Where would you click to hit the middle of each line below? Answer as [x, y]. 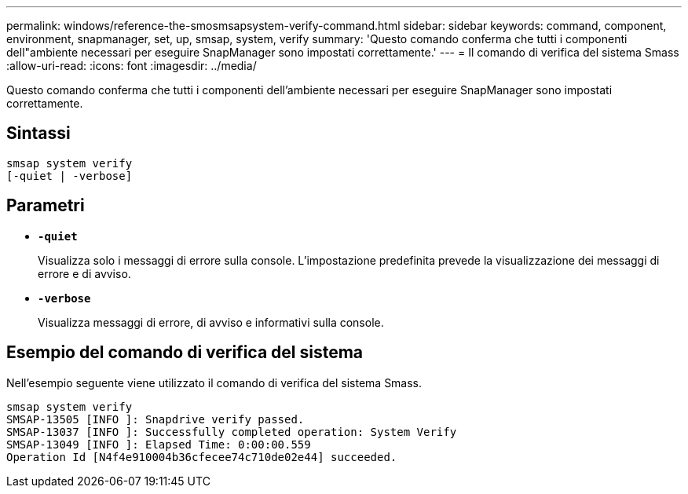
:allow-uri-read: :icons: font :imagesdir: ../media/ [132, 66]
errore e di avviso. [84, 273]
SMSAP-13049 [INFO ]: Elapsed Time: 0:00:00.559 [159, 444]
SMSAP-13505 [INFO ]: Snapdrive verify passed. [156, 419]
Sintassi [38, 134]
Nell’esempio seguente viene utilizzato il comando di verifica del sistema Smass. [214, 382]
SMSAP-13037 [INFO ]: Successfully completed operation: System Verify [232, 432]
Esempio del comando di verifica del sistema [185, 353]
